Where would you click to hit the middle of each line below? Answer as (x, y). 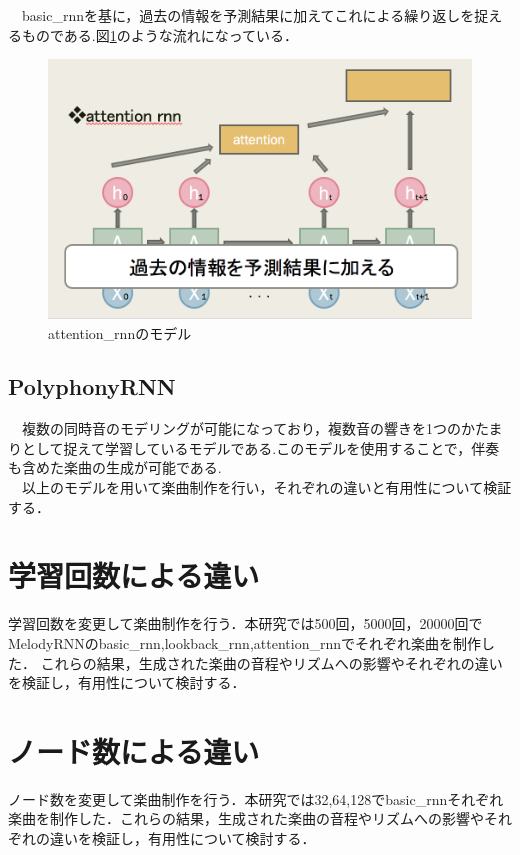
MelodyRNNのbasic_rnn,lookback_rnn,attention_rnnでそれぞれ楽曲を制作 (244, 642)
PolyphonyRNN (92, 386)
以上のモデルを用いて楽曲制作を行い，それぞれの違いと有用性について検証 (266, 487)
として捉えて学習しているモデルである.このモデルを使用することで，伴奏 (260, 447)
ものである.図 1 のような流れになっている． (160, 34)
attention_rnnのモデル (120, 332)
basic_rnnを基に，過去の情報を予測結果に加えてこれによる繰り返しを (248, 15)
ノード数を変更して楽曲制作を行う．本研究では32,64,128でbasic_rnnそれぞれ (256, 798)
